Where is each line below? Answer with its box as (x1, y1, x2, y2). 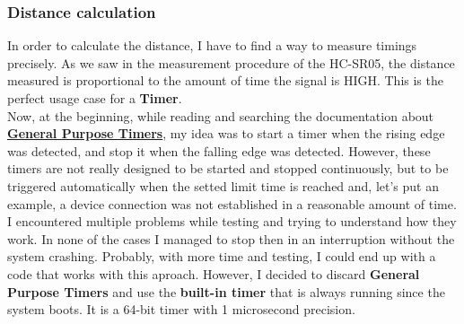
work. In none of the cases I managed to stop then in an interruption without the (7, 229, 455, 248)
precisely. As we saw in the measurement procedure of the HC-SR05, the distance (7, 53, 455, 72)
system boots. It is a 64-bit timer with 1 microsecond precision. (7, 300, 355, 319)
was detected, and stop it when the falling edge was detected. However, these (7, 141, 431, 160)
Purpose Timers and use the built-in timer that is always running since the (7, 282, 445, 301)
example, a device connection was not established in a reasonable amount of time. (7, 194, 457, 213)
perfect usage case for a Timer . (7, 89, 182, 107)
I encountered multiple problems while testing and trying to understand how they (7, 212, 457, 231)
